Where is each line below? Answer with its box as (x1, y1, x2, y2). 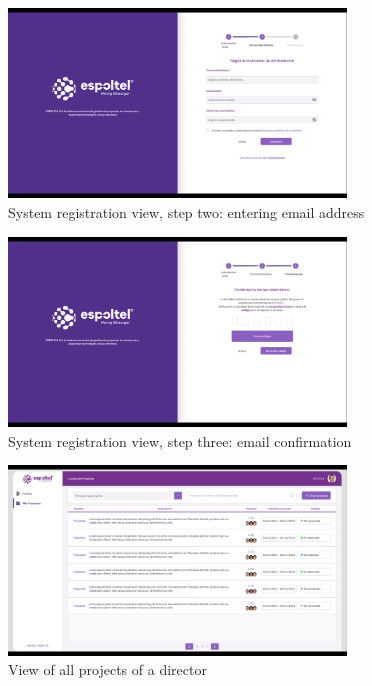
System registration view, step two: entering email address (8, 202, 365, 223)
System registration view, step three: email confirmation (8, 430, 352, 451)
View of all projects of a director (8, 659, 207, 680)
